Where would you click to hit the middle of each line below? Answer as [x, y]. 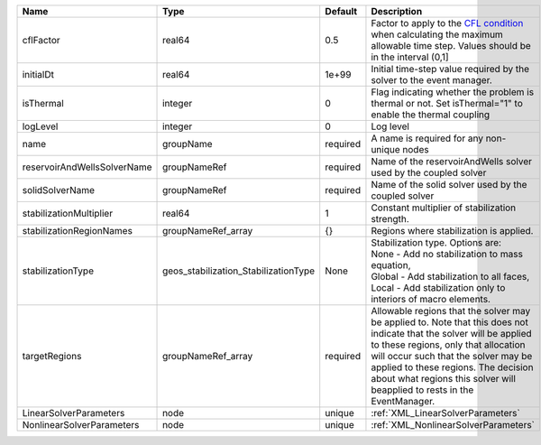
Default [341, 11]
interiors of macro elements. [431, 299]
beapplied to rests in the [422, 390]
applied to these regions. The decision [452, 367]
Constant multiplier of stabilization [444, 208]
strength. [390, 219]
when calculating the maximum [437, 34]
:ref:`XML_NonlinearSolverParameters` [453, 425]
